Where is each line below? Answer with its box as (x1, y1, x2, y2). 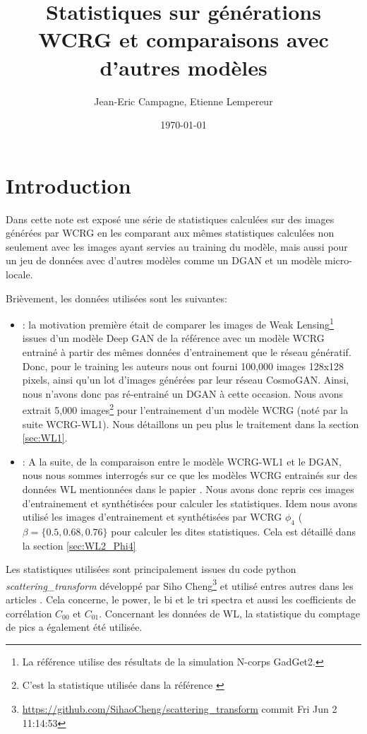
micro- (325, 253, 352, 268)
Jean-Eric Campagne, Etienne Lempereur (94, 93, 273, 108)
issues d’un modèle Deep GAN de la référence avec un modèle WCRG (22, 331, 325, 345)
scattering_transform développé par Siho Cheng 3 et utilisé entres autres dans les (6, 576, 354, 593)
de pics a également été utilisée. (6, 620, 143, 634)
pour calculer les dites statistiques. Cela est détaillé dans (111, 524, 356, 539)
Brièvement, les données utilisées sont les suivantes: (6, 290, 227, 305)
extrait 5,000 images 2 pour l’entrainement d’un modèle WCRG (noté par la (22, 401, 349, 418)
